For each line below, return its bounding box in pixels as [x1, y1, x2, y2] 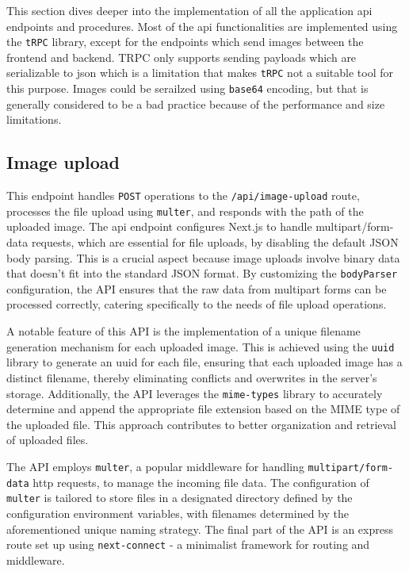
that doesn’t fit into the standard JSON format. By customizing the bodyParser [6, 265, 398, 282]
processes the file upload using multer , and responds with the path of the [6, 202, 364, 219]
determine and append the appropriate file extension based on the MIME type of [6, 400, 400, 417]
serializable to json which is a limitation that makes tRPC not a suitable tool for [6, 64, 394, 81]
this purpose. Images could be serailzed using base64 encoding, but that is [6, 80, 369, 97]
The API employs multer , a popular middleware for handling [6, 458, 304, 474]
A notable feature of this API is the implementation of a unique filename [6, 323, 361, 339]
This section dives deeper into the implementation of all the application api [6, 2, 373, 18]
